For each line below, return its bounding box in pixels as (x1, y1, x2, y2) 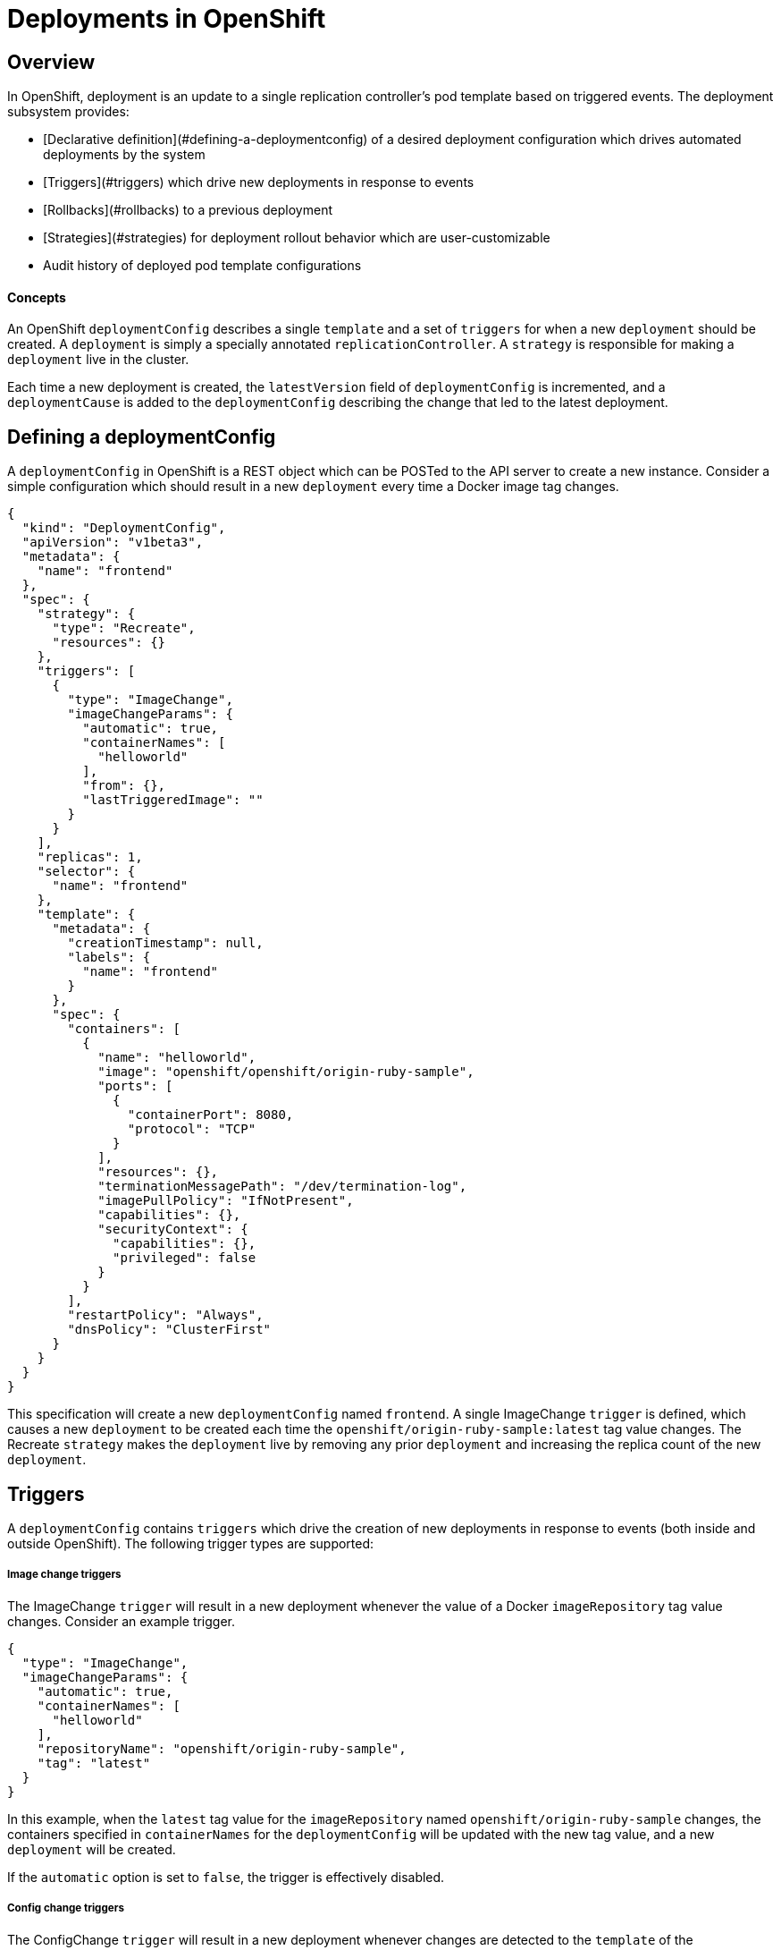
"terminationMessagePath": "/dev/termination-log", (97, 1179, 467, 1194)
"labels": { (67, 950, 151, 965)
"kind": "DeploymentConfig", (21, 521, 226, 536)
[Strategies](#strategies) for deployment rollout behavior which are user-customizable (43, 230, 550, 246)
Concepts (7, 289, 66, 305)
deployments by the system (43, 147, 206, 163)
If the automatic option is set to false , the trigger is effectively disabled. (7, 1869, 445, 1885)
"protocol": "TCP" (127, 1122, 256, 1137)
